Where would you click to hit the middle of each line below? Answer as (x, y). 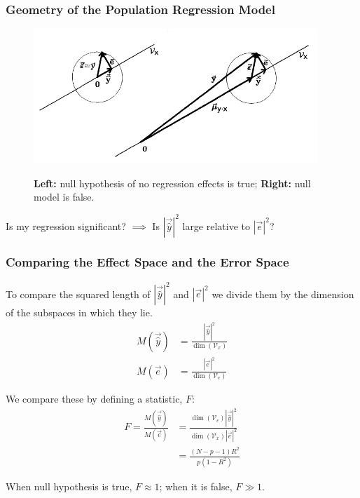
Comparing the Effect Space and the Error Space (147, 262)
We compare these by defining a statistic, (94, 398)
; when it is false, (196, 486)
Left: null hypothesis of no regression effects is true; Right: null (172, 183)
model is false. (64, 197)
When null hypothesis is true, (69, 486)
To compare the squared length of (78, 294)
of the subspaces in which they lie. (79, 312)
